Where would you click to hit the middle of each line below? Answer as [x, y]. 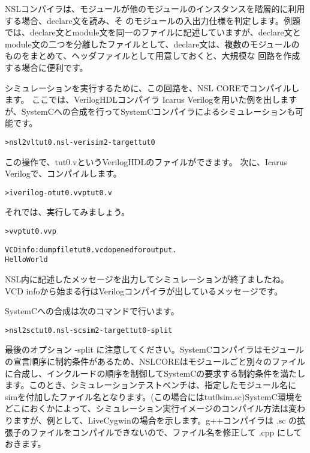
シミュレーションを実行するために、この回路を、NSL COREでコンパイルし [152, 87]
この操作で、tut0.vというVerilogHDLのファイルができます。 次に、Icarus [146, 161]
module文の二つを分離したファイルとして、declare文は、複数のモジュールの [152, 44]
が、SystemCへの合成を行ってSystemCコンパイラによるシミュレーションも [150, 111]
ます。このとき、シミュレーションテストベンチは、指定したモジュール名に [151, 385]
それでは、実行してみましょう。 [67, 212]
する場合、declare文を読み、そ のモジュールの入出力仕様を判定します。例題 [153, 20]
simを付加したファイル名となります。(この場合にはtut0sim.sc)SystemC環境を [154, 396]
